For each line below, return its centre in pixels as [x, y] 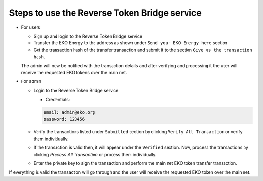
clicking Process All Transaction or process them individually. [95, 154]
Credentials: [58, 100]
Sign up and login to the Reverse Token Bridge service [88, 36]
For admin [31, 81]
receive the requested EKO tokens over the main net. [74, 72]
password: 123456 [64, 119]
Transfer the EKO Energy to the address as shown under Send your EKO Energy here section [131, 43]
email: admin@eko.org [69, 112]
